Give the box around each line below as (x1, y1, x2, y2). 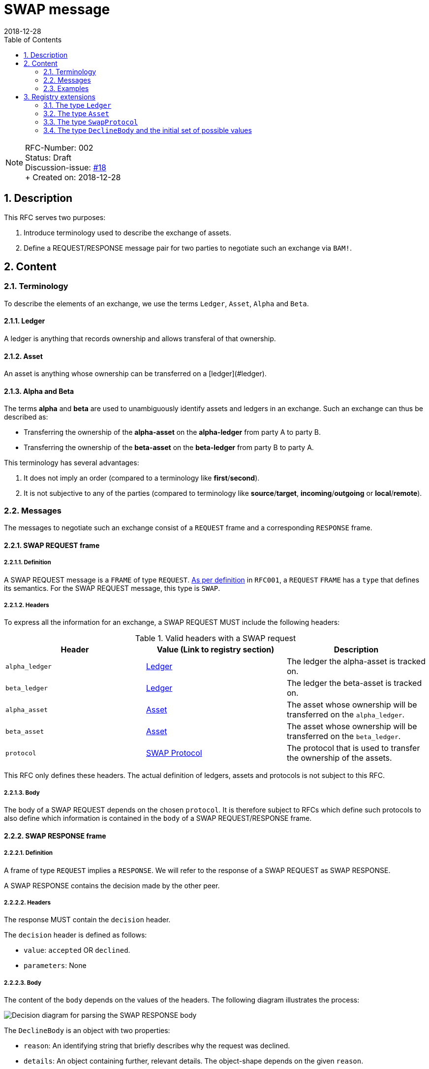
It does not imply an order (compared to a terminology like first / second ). (24, 474, 260, 483)
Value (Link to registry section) (156, 645, 275, 655)
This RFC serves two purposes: (4, 213, 106, 222)
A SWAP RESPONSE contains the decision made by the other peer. (4, 881, 220, 890)
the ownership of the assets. (286, 753, 392, 763)
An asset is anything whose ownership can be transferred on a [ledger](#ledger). (4, 369, 267, 378)
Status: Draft (25, 152, 72, 162)
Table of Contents (4, 35, 62, 44)
